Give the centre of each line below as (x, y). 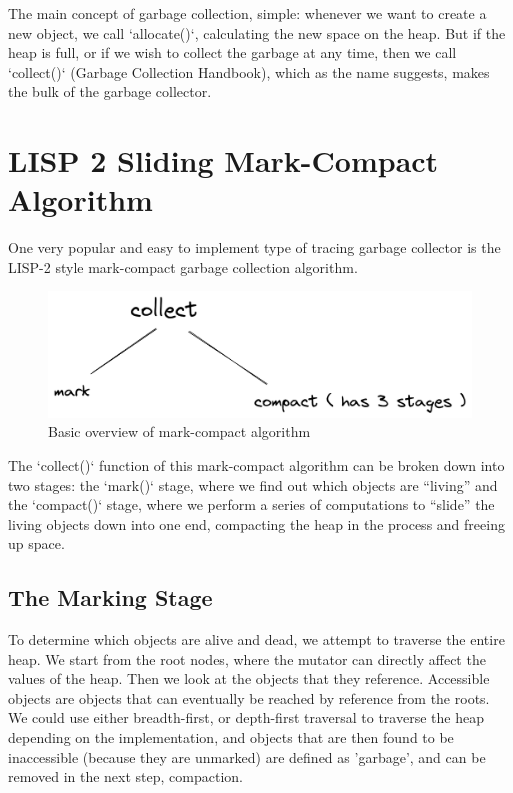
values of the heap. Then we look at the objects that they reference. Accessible (249, 678)
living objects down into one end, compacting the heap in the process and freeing (256, 523)
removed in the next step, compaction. (125, 776)
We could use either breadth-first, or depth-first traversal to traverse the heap (246, 717)
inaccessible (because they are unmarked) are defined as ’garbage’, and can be (247, 756)
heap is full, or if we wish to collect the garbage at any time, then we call (232, 52)
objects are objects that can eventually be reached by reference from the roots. (249, 697)
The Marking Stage (110, 597)
